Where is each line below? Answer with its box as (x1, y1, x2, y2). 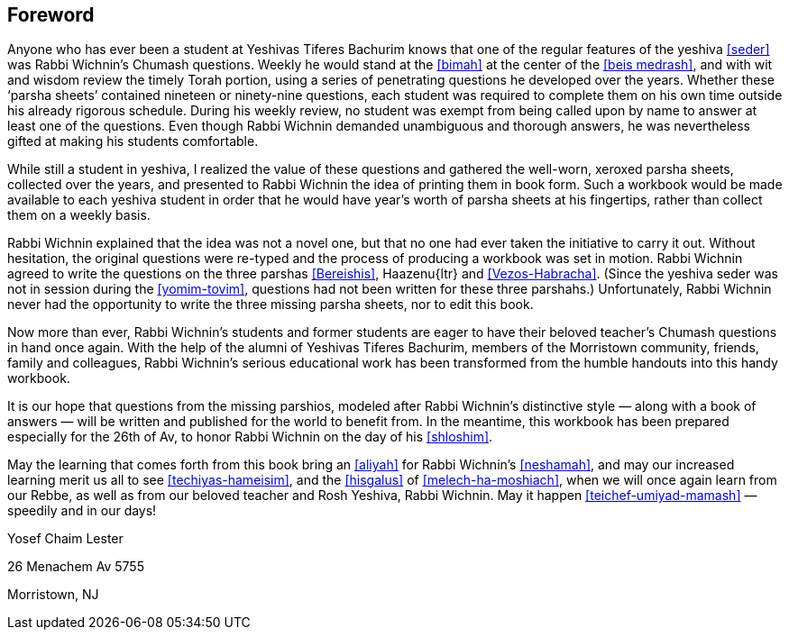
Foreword (7, 4, 95, 26)
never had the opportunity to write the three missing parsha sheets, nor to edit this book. (7, 296, 534, 313)
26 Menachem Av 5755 (7, 559, 144, 575)
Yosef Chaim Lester (7, 531, 124, 547)
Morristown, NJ (7, 587, 99, 603)
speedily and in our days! (7, 503, 157, 519)
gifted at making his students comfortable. (7, 133, 259, 150)
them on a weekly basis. (7, 207, 151, 223)
